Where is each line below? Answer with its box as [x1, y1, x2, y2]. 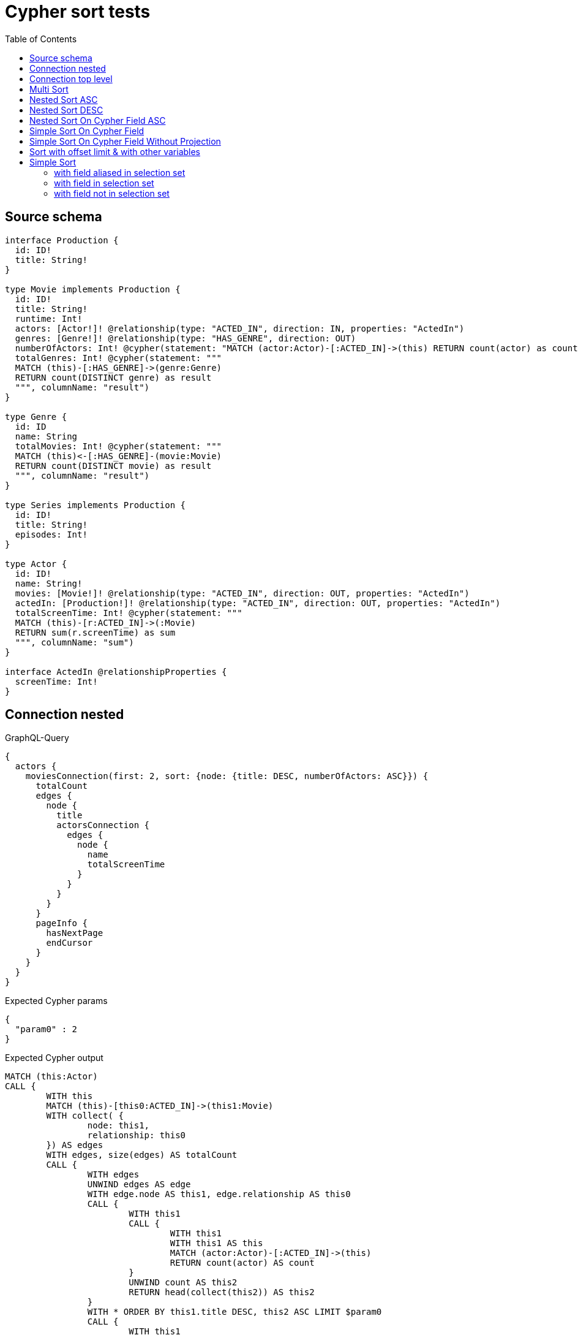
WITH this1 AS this [170, 1238, 263, 1249]
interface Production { [5, 235, 119, 245]
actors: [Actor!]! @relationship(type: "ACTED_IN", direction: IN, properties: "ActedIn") [15, 323, 465, 333]
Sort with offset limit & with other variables [29, 146, 201, 157]
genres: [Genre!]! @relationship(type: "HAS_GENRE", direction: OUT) [15, 333, 356, 343]
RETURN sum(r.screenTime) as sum [15, 627, 176, 637]
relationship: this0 [87, 1130, 186, 1141]
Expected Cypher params [5, 995, 108, 1006]
